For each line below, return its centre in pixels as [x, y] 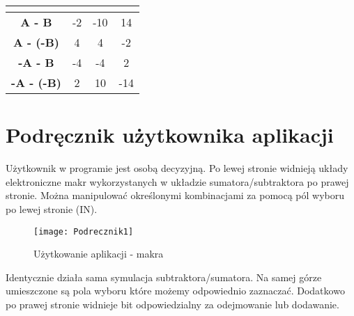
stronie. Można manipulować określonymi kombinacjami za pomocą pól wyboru [175, 195]
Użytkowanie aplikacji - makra [99, 254]
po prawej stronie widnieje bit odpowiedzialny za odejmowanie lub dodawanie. [172, 304]
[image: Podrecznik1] [84, 231]
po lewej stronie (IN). [52, 208]
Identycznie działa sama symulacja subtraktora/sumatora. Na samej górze [164, 277]
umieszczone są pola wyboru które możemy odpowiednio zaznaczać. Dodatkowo [175, 291]
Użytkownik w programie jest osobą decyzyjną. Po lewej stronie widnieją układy [177, 168]
